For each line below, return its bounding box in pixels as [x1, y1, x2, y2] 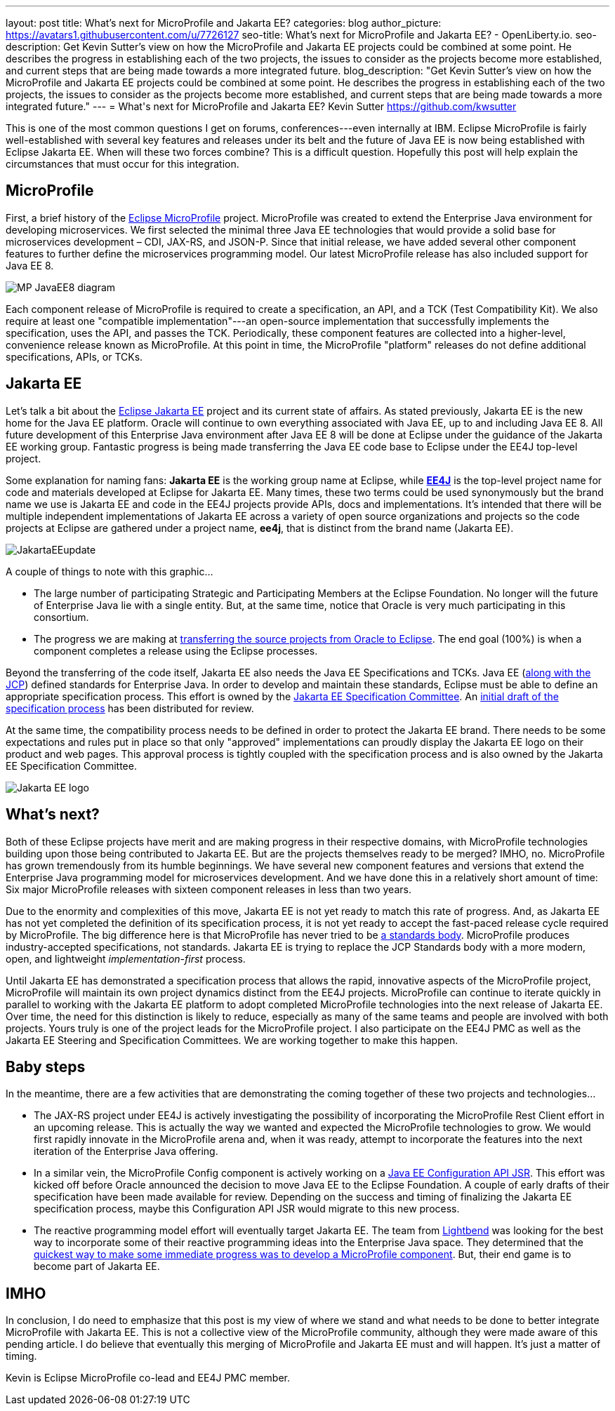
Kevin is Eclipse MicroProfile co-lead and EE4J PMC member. [6, 1372, 291, 1384]
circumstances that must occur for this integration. [6, 158, 239, 170]
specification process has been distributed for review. [6, 702, 254, 714]
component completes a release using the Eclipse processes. [34, 644, 318, 657]
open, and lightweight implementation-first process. [6, 952, 246, 965]
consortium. [34, 610, 89, 623]
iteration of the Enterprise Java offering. [34, 1145, 218, 1158]
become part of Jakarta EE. [34, 1260, 160, 1273]
